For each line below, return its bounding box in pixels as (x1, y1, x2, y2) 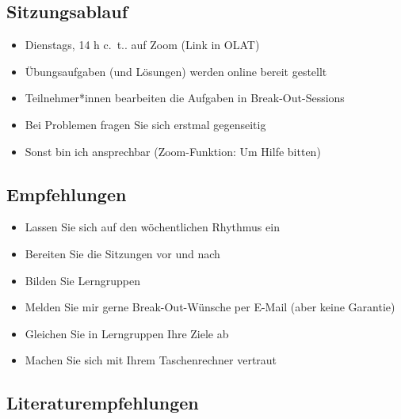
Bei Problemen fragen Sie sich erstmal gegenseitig (25, 116, 266, 132)
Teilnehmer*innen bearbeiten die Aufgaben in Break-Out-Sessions (25, 90, 345, 106)
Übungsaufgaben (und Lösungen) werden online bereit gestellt (25, 63, 327, 79)
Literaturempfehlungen (6, 390, 199, 415)
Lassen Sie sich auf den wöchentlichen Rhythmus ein (25, 219, 280, 235)
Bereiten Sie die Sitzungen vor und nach (25, 245, 220, 261)
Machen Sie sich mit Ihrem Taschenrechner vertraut (25, 352, 277, 368)
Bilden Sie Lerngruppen (25, 272, 140, 288)
